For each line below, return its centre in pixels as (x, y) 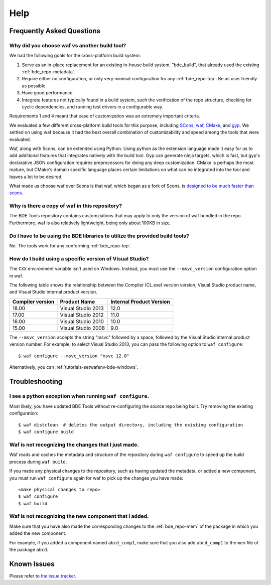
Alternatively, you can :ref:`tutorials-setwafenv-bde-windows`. (74, 367)
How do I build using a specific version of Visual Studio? (79, 258)
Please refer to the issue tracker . (43, 576)
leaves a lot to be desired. (36, 177)
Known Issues (32, 564)
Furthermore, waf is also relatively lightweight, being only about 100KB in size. (90, 223)
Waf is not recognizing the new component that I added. (79, 516)
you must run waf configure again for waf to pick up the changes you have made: (96, 478)
